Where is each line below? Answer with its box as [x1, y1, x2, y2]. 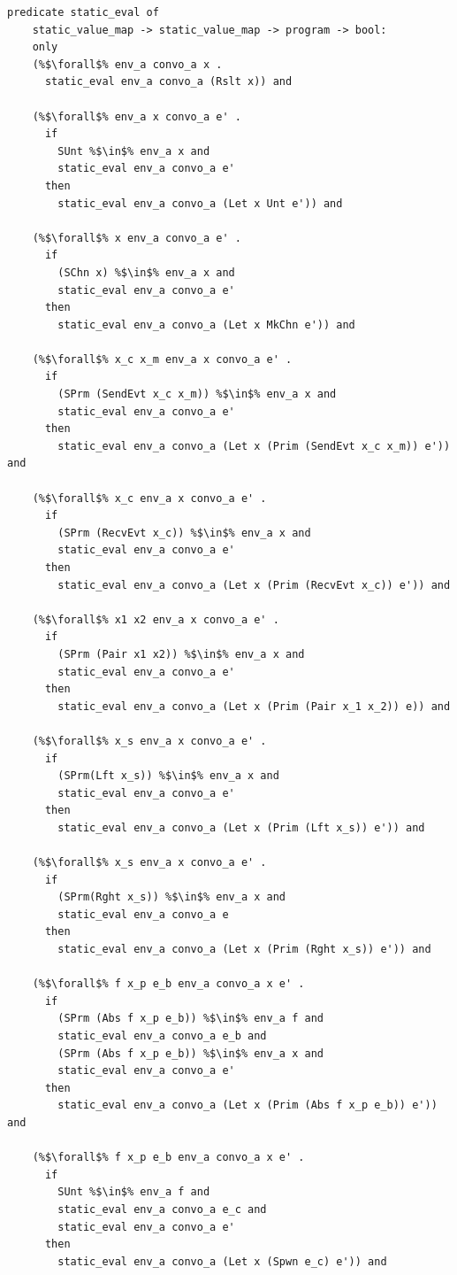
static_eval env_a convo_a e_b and [57, 1030, 267, 1043]
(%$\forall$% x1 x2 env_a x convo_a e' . [32, 613, 279, 626]
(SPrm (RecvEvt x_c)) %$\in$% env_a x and [57, 526, 311, 539]
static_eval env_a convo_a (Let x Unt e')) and [57, 197, 343, 210]
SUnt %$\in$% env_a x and [57, 144, 210, 158]
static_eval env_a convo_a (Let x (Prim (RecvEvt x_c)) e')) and [57, 578, 451, 591]
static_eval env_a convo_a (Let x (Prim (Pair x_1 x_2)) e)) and [57, 699, 451, 713]
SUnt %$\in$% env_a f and [57, 1186, 210, 1199]
